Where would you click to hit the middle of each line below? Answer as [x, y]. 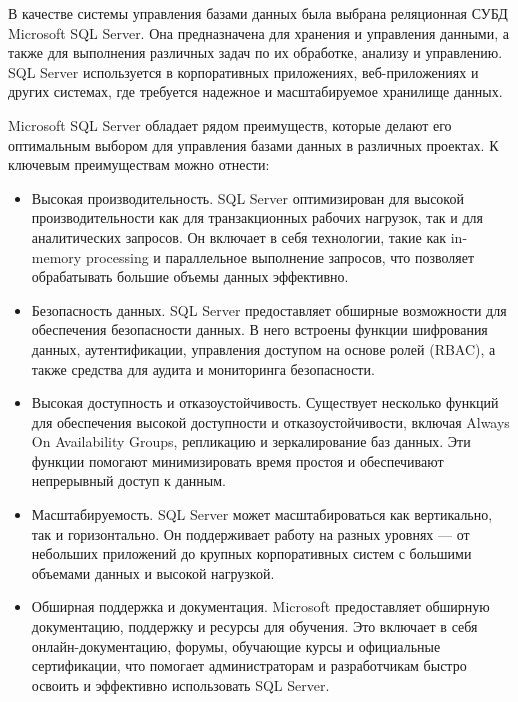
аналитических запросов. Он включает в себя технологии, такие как [239, 236]
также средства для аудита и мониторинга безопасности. [203, 368]
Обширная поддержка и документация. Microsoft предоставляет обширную [260, 606]
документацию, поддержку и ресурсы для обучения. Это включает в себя [254, 626]
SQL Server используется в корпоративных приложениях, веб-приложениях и [243, 71]
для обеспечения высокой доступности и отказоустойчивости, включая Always [270, 421]
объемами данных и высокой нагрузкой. [153, 572]
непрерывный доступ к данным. [128, 480]
